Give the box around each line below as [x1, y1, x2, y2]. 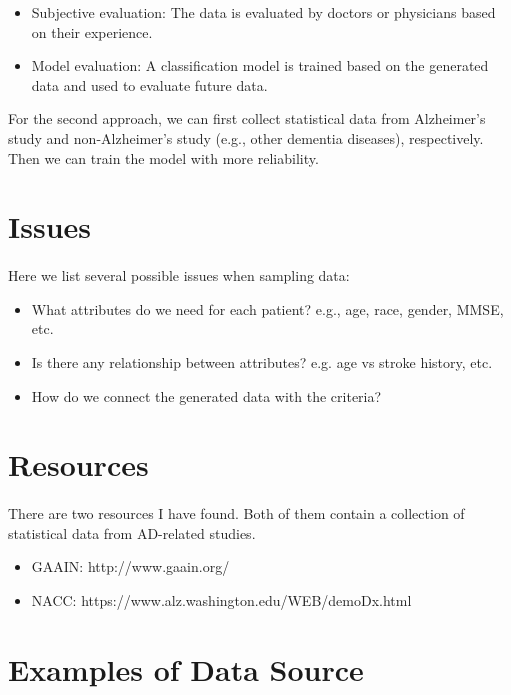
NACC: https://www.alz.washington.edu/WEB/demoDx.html [31, 589, 412, 610]
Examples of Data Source [8, 648, 364, 689]
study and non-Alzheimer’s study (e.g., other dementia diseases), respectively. [8, 127, 484, 148]
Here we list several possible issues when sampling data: [8, 265, 350, 286]
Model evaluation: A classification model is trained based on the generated [31, 55, 489, 76]
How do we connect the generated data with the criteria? [31, 385, 382, 406]
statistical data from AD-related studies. [8, 522, 256, 543]
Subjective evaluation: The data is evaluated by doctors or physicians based [31, 2, 496, 22]
